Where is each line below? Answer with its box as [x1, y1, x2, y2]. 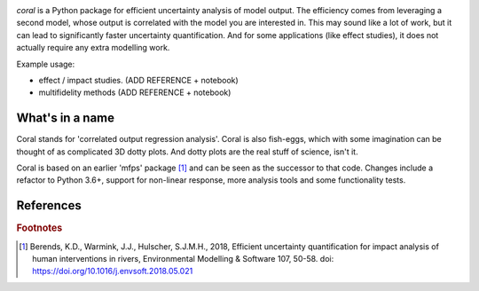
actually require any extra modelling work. [16, 43, 170, 53]
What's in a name [16, 111, 115, 126]
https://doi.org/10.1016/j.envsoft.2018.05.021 [32, 266, 193, 277]
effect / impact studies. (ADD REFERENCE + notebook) [38, 75, 239, 85]
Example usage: [16, 59, 75, 69]
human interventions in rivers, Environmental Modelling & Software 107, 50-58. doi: [32, 253, 334, 263]
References [16, 198, 82, 213]
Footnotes [16, 222, 63, 234]
